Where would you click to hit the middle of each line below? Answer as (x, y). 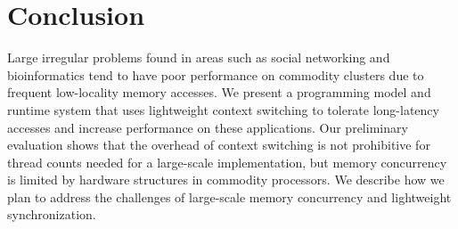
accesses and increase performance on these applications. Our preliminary (208, 127)
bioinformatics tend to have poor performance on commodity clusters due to (216, 74)
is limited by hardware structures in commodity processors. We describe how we (226, 180)
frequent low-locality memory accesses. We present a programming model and (219, 92)
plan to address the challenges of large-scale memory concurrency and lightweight (229, 196)
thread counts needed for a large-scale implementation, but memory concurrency (227, 162)
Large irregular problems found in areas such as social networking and (199, 57)
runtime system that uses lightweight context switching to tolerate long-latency (223, 109)
